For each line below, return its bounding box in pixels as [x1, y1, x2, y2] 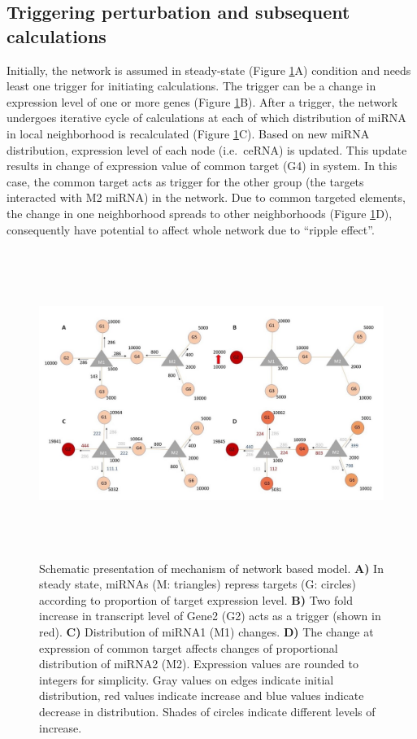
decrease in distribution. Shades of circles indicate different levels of [39, 703, 376, 719]
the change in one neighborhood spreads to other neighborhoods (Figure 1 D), [7, 204, 393, 221]
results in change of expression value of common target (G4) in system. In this [7, 157, 397, 174]
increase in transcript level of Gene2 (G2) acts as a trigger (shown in [39, 607, 381, 624]
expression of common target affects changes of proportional [39, 639, 338, 656]
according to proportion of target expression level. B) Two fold [39, 591, 353, 608]
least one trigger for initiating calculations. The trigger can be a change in [7, 77, 376, 94]
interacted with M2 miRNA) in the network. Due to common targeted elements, [7, 189, 406, 206]
